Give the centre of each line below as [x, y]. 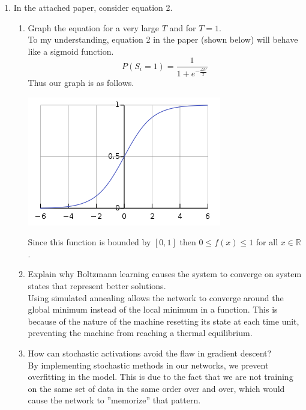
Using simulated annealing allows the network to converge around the [156, 297]
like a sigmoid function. [71, 51]
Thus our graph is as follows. [81, 83]
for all [267, 242]
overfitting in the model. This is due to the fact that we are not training [160, 377]
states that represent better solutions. [97, 285]
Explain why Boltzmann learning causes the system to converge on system [165, 274]
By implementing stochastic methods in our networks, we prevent [148, 365]
